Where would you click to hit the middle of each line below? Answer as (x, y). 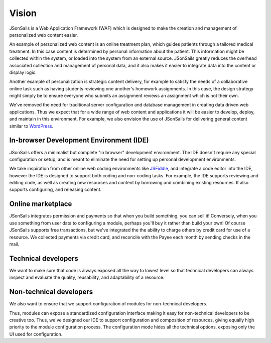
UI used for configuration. (36, 334)
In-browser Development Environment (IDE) (79, 140)
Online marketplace (41, 204)
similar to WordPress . (31, 126)
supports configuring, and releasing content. (55, 190)
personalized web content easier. (44, 35)
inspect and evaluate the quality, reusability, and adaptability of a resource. (87, 277)
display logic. (23, 72)
